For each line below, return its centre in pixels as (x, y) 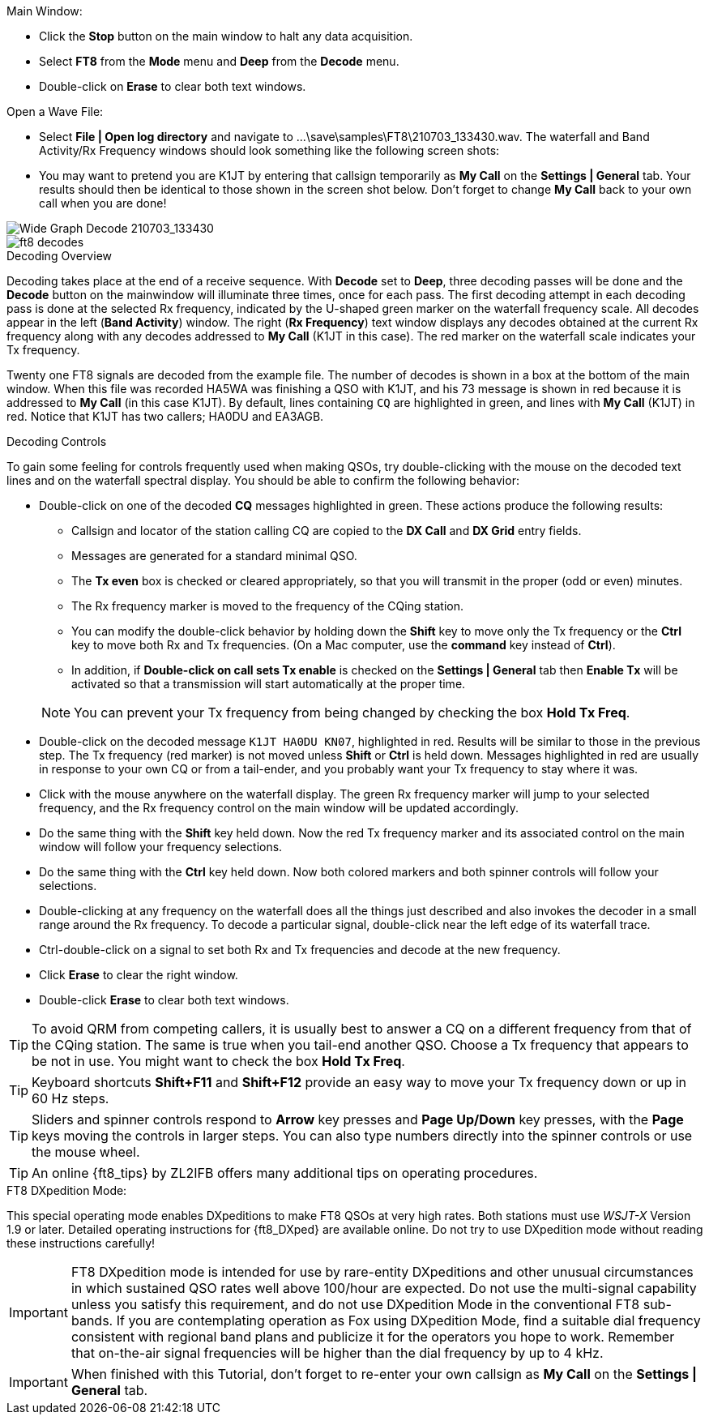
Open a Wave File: (55, 111)
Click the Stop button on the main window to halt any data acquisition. (226, 36)
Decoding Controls (57, 441)
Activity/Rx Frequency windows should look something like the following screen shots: (269, 150)
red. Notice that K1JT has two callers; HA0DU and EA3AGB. (165, 416)
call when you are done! (103, 203)
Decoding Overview (59, 256)
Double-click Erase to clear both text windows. (164, 1000)
